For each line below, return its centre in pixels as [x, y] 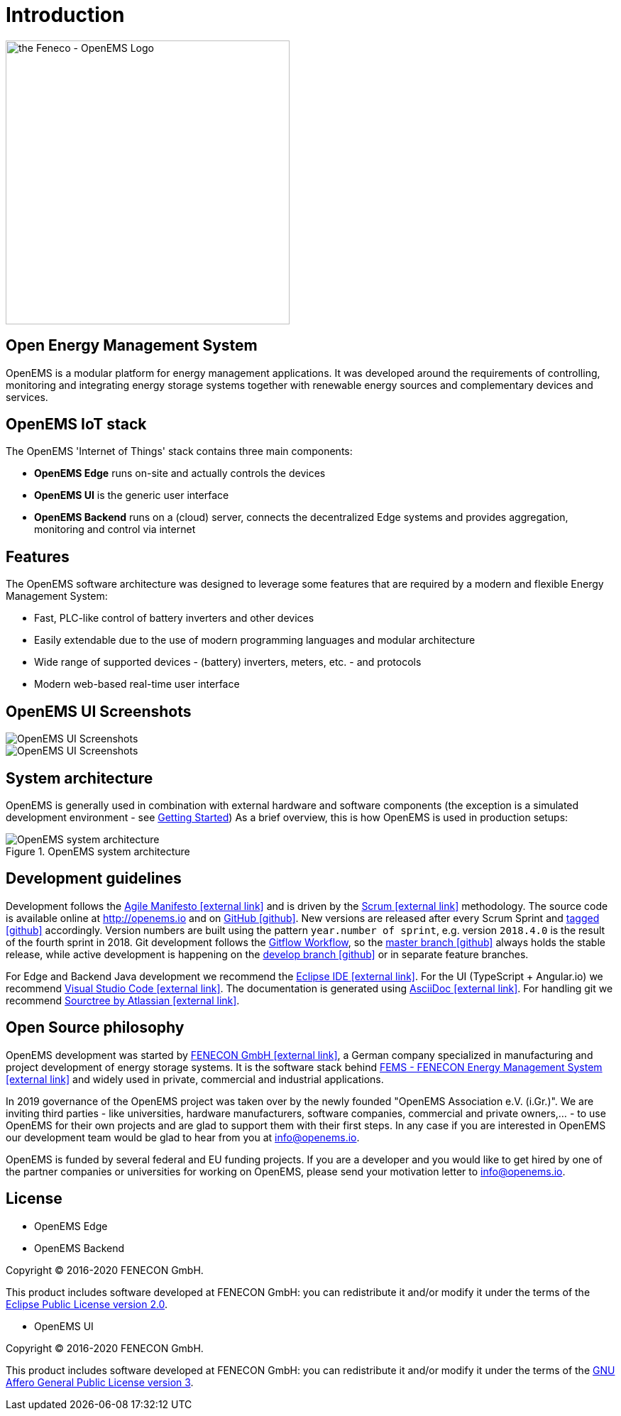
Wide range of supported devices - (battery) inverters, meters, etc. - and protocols [228, 662]
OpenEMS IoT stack [76, 424]
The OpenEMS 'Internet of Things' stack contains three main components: [179, 451]
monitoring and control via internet [115, 529]
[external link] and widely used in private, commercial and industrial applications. [195, 1079]
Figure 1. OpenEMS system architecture [98, 851]
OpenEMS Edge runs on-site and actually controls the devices [180, 473]
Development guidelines [94, 879]
